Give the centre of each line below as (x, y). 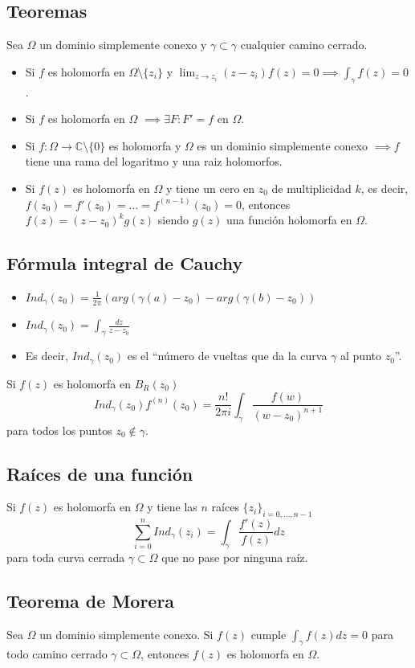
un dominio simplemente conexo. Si (126, 634)
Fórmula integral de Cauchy (125, 263)
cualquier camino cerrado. (304, 45)
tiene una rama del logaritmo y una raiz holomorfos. (154, 161)
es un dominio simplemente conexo (282, 145)
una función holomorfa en (289, 220)
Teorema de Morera (91, 600)
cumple (269, 634)
